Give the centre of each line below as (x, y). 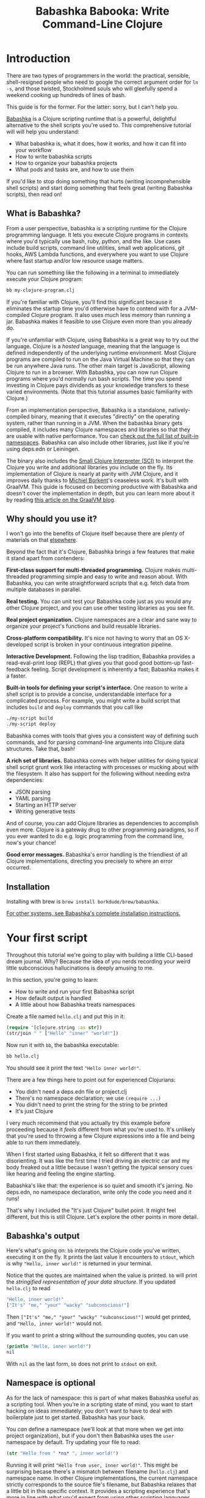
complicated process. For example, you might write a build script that (93, 701)
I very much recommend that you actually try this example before (88, 1123)
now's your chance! (31, 843)
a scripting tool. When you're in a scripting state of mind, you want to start (100, 1404)
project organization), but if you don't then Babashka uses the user (90, 1435)
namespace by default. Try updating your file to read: (73, 1442)
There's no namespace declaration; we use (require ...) (88, 1098)
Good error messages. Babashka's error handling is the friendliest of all (97, 855)
